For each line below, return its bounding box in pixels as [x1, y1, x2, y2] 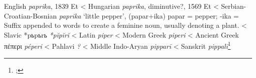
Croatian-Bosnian [4, 10, 57, 20]
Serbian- [221, 1, 246, 11]
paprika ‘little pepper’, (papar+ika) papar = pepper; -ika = [59, 10, 239, 20]
